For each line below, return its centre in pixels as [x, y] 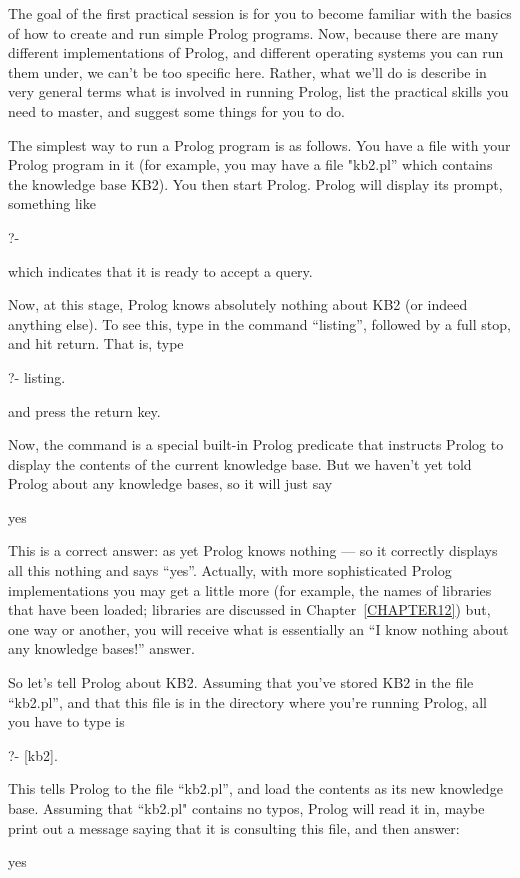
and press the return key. [84, 410]
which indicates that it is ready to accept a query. [160, 270]
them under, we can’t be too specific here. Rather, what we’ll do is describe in [247, 71]
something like [52, 203]
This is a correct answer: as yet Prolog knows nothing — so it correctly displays [253, 550]
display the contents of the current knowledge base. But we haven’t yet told [240, 463]
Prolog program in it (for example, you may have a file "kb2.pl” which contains [250, 164]
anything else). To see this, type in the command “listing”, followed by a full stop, [259, 323]
